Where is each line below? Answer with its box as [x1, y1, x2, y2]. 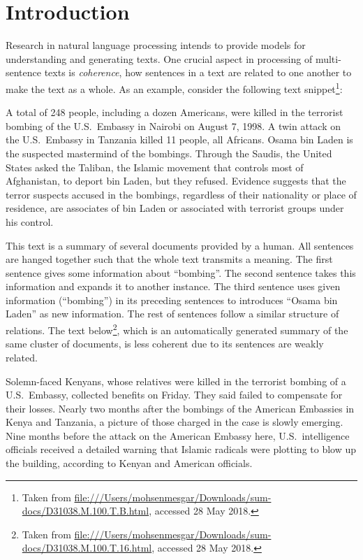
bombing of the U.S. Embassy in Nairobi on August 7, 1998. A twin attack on [6, 118, 341, 133]
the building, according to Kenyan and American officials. [6, 456, 253, 471]
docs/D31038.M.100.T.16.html [22, 540, 152, 555]
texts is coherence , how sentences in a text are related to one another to [44, 65, 352, 80]
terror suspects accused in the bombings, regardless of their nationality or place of [6, 187, 357, 201]
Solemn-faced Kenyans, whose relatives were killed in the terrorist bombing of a [6, 373, 346, 388]
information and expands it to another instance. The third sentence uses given [6, 279, 341, 294]
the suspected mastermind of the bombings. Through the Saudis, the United [6, 145, 332, 160]
